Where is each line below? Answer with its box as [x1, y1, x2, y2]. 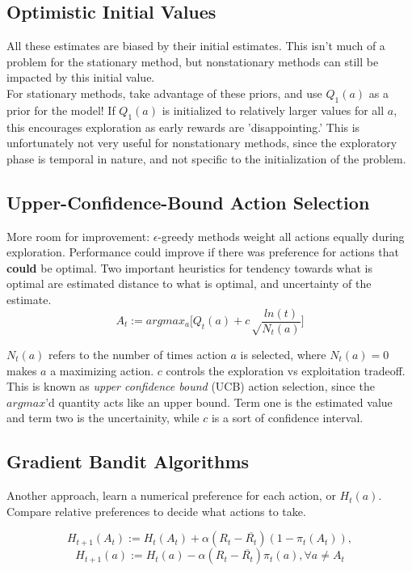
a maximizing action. [50, 362, 154, 379]
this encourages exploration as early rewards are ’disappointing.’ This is [6, 118, 360, 135]
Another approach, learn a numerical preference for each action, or [6, 487, 336, 504]
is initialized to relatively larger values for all [162, 101, 385, 118]
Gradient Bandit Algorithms [6, 449, 250, 474]
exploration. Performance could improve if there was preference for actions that [6, 243, 399, 260]
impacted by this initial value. [6, 69, 155, 86]
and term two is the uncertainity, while [6, 409, 200, 426]
